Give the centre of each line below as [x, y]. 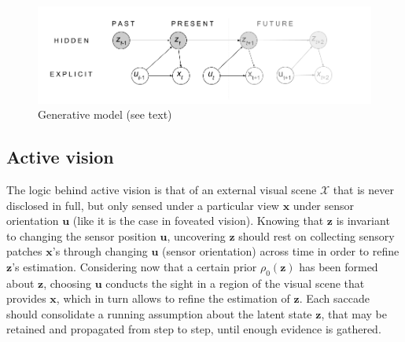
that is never [363, 189]
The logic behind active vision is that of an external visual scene [162, 189]
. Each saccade [334, 298]
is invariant [363, 221]
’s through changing [100, 251]
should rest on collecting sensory [317, 235]
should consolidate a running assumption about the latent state [159, 313]
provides [26, 298]
